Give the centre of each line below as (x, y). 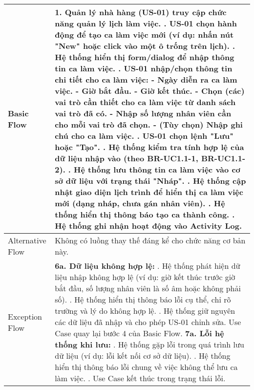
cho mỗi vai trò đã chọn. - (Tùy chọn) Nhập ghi (149, 124)
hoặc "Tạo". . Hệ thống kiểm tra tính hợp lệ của (149, 147)
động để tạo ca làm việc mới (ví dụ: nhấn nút (144, 34)
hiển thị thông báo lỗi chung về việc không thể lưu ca (146, 367)
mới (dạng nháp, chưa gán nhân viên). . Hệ (140, 203)
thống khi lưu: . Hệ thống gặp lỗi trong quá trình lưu (149, 344)
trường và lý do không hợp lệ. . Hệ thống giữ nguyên (145, 311)
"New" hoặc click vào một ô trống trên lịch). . (145, 46)
